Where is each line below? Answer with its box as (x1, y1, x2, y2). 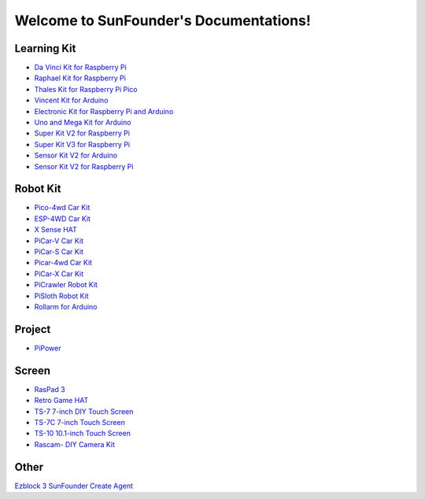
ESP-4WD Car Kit (34, 213, 91, 224)
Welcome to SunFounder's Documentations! (14, 12, 311, 29)
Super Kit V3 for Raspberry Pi (34, 139, 130, 149)
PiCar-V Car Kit (34, 236, 84, 246)
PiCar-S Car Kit (34, 247, 84, 257)
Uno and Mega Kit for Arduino (34, 118, 131, 128)
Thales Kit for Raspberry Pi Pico (34, 84, 138, 94)
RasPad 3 (34, 384, 66, 394)
